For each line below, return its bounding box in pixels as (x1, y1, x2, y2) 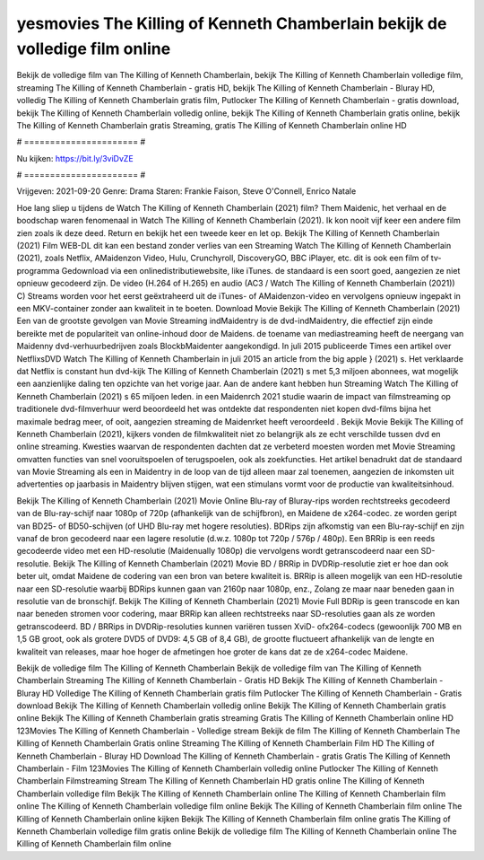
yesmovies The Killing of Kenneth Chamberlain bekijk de (16, 13, 447, 33)
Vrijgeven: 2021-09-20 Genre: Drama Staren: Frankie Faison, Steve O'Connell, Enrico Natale (16, 186, 357, 197)
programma (16, 265, 60, 276)
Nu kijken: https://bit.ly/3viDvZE (16, 153, 134, 163)
